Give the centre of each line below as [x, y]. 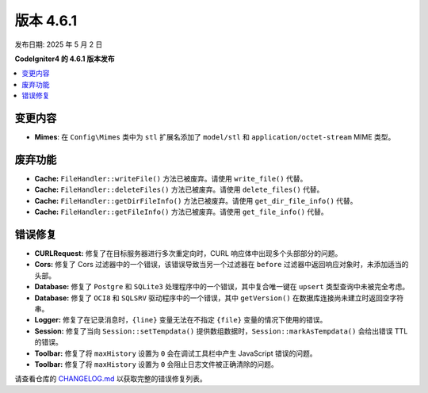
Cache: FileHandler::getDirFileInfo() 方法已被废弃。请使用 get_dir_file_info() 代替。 [196, 200]
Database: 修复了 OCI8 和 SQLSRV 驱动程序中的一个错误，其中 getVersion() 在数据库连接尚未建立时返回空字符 [219, 298]
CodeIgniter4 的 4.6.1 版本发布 [65, 59]
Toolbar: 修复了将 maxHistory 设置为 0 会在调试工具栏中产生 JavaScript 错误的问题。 [176, 353]
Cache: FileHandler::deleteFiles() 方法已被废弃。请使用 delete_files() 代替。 [179, 189]
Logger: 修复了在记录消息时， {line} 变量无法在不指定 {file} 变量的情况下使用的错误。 [181, 320]
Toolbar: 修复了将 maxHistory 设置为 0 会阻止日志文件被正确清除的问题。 [157, 364]
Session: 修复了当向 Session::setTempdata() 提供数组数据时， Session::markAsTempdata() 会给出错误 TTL [221, 331]
